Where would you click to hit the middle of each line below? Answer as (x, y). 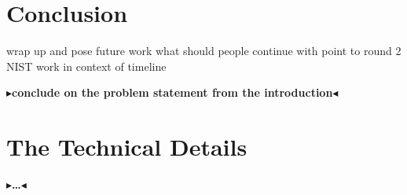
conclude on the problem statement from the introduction (172, 92)
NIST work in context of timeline (86, 66)
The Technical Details (127, 147)
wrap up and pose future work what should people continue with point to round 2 (204, 51)
